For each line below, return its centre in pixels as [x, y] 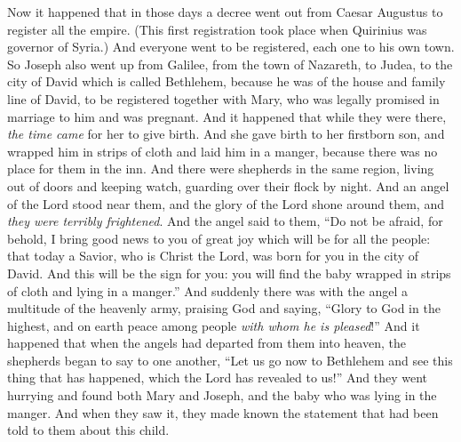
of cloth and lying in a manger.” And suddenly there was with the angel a [207, 290]
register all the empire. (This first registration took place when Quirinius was [217, 29]
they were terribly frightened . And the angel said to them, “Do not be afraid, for [225, 221]
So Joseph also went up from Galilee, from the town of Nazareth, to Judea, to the [230, 64]
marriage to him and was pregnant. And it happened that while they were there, [227, 116]
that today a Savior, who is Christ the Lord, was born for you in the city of [213, 256]
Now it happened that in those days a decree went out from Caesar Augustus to [225, 12]
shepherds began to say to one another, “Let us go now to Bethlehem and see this [230, 360]
